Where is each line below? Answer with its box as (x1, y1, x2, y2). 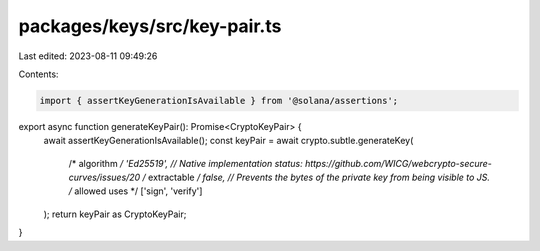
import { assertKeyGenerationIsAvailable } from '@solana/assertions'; (39, 95, 399, 106)
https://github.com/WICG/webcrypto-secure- (305, 157, 492, 169)
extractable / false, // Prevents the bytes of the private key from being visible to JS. (148, 171, 490, 184)
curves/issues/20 (68, 171, 141, 184)
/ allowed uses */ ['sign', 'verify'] (68, 185, 203, 197)
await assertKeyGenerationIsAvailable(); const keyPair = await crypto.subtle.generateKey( (43, 135, 414, 147)
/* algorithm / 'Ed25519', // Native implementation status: (68, 157, 304, 169)
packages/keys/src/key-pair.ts (18, 15, 282, 37)
